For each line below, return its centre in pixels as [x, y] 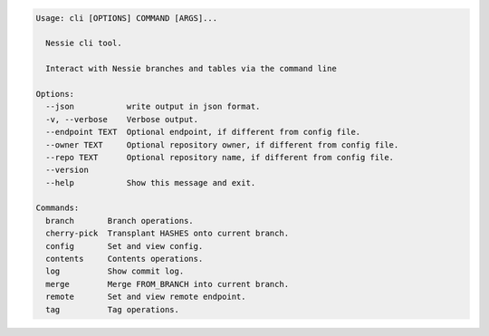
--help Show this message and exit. [151, 182]
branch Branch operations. [120, 221]
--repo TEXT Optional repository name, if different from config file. [220, 157]
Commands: [58, 208]
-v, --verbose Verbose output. [122, 119]
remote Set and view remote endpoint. [146, 297]
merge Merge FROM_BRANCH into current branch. [168, 284]
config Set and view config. [125, 246]
